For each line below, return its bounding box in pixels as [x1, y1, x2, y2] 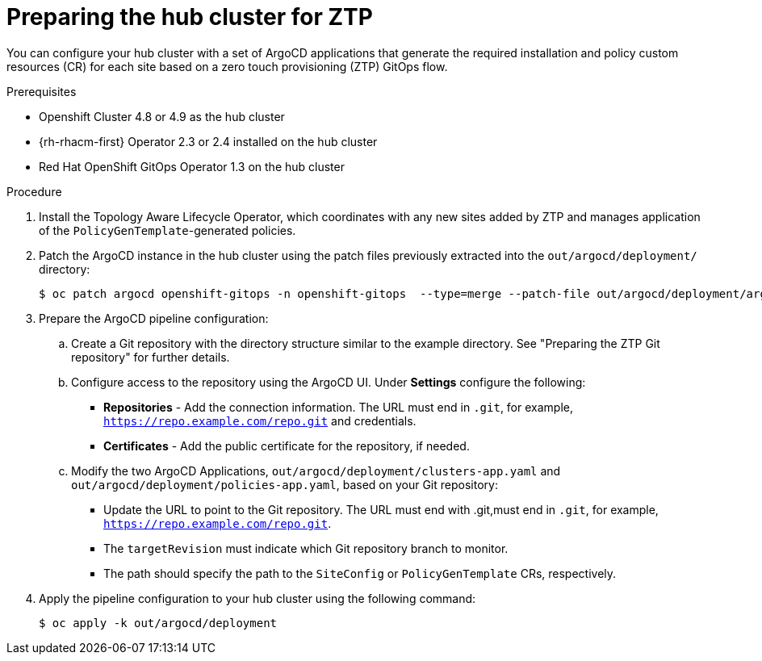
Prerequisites [6, 84, 77, 98]
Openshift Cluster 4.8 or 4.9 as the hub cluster [39, 109, 285, 123]
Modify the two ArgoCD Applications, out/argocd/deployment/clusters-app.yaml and [71, 463, 561, 478]
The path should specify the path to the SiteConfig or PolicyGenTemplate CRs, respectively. [103, 566, 617, 580]
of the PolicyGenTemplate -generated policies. [39, 223, 296, 237]
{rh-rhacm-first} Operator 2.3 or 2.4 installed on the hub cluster [39, 134, 378, 149]
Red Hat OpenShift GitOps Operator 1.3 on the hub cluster [39, 159, 345, 174]
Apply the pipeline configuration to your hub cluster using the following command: [39, 591, 476, 605]
